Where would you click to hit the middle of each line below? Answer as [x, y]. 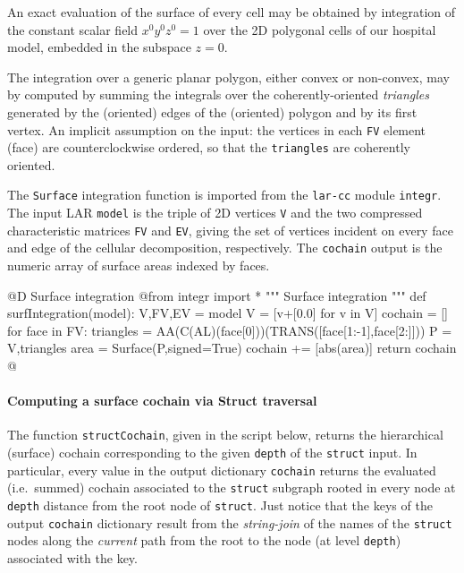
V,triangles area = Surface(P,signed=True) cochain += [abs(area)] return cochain [232, 348]
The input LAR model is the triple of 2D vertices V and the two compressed [215, 213]
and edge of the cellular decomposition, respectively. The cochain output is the [225, 248]
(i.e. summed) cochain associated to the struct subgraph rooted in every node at [232, 487]
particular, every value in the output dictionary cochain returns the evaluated [222, 470]
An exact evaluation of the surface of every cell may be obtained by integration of [232, 12]
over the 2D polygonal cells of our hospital [320, 29]
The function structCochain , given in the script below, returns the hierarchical [225, 435]
